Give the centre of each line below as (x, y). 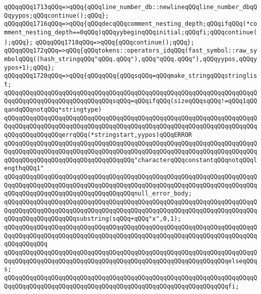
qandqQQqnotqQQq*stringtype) (53, 109)
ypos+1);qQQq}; (30, 67)
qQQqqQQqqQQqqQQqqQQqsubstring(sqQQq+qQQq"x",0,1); (93, 219)
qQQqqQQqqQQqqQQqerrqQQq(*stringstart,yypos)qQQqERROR (98, 135)
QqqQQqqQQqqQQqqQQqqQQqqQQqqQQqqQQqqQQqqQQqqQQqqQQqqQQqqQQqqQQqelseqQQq (131, 261)
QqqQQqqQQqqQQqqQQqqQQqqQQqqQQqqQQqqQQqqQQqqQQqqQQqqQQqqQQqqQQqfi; (122, 286)
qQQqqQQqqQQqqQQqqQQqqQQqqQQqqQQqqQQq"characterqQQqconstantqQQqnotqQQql (131, 160)
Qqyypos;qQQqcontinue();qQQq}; (57, 15)
